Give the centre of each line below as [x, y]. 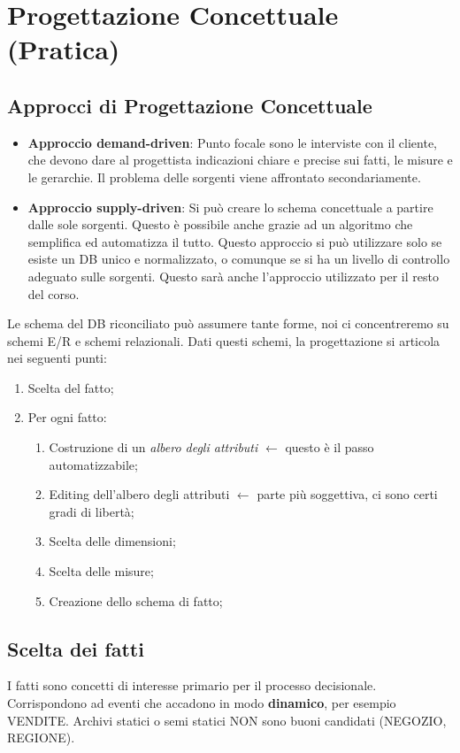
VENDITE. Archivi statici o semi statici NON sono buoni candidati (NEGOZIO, [227, 720]
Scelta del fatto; [71, 387]
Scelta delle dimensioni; [112, 541]
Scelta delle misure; [101, 571]
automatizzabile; [93, 464]
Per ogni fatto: [67, 417]
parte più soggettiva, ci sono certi [347, 494]
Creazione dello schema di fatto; [136, 600]
